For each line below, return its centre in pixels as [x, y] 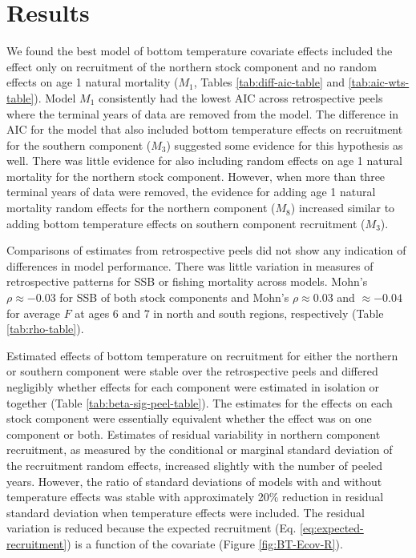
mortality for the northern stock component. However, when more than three [196, 176]
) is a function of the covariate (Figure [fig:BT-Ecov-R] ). [205, 543]
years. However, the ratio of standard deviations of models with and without [194, 481]
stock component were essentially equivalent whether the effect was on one [189, 418]
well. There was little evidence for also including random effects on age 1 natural [204, 161]
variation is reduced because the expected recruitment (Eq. [151, 528]
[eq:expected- [332, 528]
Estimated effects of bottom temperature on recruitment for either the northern [202, 355]
